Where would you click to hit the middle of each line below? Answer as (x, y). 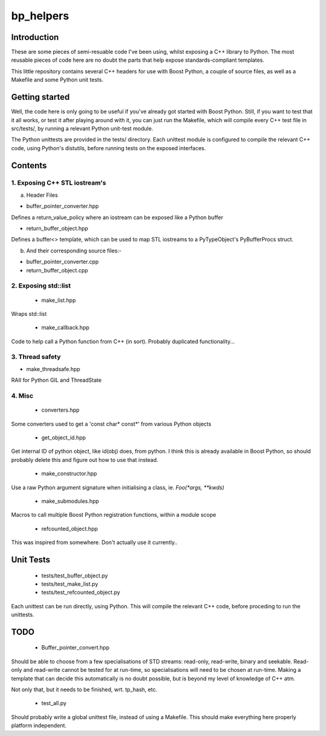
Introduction (35, 37)
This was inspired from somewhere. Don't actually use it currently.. (94, 542)
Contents (29, 166)
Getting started (40, 97)
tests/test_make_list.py (70, 583)
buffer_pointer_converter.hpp (62, 206)
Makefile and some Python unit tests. (57, 80)
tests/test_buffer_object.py (75, 576)
